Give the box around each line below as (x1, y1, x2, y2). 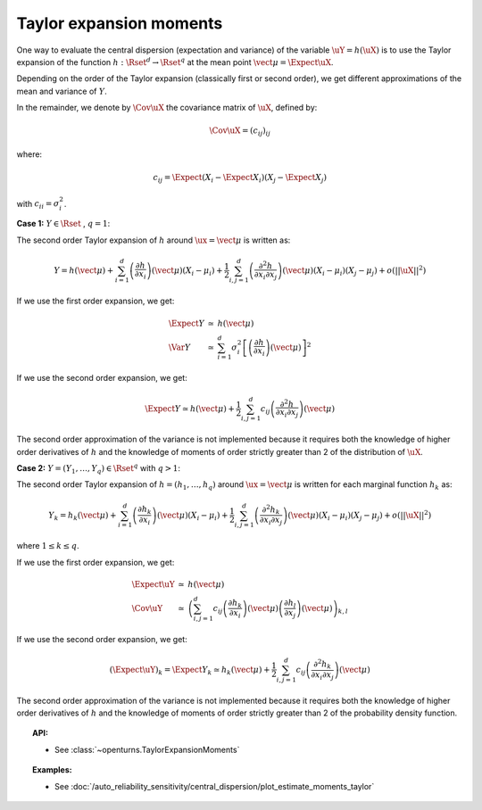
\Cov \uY (131, 603, 163, 613)
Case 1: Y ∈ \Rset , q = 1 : (16, 219, 111, 229)
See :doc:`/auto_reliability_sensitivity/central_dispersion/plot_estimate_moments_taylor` (54, 781, 375, 791)
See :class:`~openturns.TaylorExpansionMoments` (54, 744, 240, 755)
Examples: (32, 765, 72, 775)
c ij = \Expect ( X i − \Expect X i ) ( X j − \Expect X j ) (153, 172, 328, 185)
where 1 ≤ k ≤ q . (16, 541, 79, 551)
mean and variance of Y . (16, 86, 107, 96)
